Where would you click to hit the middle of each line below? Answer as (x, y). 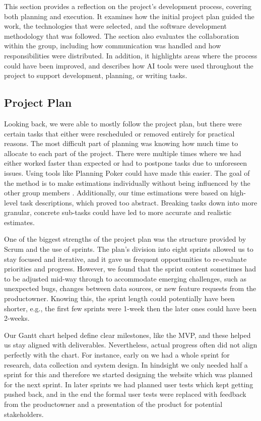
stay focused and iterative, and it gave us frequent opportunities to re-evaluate (125, 259)
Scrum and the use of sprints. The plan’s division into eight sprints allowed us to (129, 249)
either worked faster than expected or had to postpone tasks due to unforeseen (126, 163)
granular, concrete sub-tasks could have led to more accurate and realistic (118, 212)
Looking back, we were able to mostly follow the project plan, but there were (123, 123)
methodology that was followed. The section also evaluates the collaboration (122, 36)
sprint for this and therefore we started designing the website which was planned (128, 374)
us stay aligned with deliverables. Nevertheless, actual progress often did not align (131, 345)
